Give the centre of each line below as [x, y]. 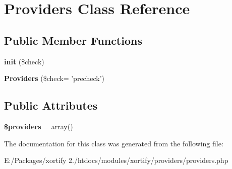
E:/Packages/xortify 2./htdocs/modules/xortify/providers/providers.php [116, 160]
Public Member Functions [73, 40]
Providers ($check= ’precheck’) [54, 78]
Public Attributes [51, 105]
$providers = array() [39, 126]
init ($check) [24, 61]
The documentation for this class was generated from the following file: [114, 143]
